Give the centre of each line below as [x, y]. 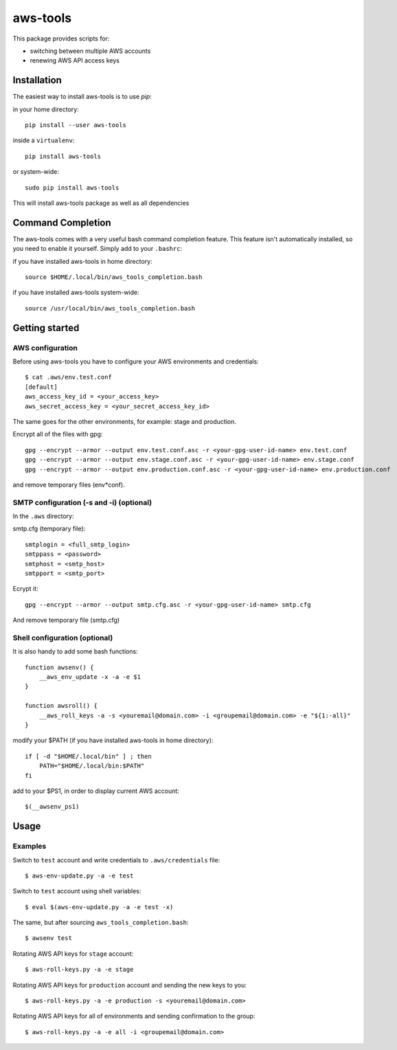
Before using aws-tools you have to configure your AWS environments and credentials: [136, 361]
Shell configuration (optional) [63, 638]
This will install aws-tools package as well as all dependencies [101, 203]
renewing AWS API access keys [75, 60]
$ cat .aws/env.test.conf [69, 377]
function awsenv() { [59, 667]
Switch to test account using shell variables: [77, 891]
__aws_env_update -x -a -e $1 [90, 677]
